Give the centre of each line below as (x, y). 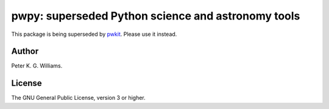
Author (25, 51)
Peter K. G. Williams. (37, 66)
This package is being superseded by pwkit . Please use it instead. (94, 34)
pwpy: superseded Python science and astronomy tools (156, 16)
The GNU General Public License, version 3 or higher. (78, 98)
